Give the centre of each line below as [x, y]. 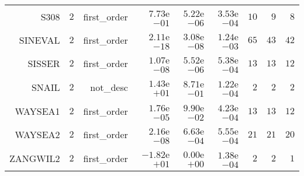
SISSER [44, 63]
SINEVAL [39, 40]
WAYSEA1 [37, 111]
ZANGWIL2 [35, 158]
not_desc [109, 87]
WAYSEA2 [37, 134]
